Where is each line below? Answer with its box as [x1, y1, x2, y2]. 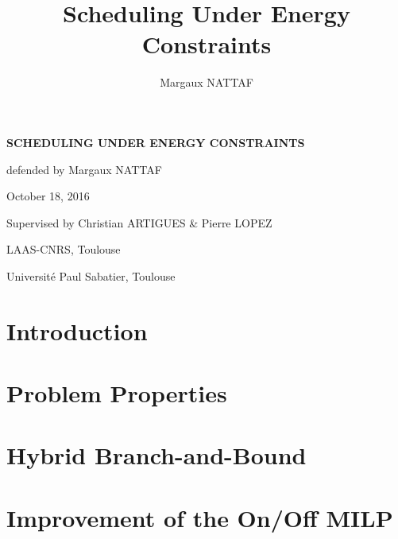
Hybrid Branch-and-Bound [6, 439, 307, 471]
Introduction [6, 314, 148, 347]
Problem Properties [6, 377, 227, 409]
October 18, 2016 [6, 188, 90, 204]
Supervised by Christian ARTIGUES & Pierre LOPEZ [6, 214, 272, 231]
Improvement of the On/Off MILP [6, 501, 393, 533]
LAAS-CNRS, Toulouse [6, 241, 121, 258]
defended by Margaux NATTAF [6, 161, 162, 177]
